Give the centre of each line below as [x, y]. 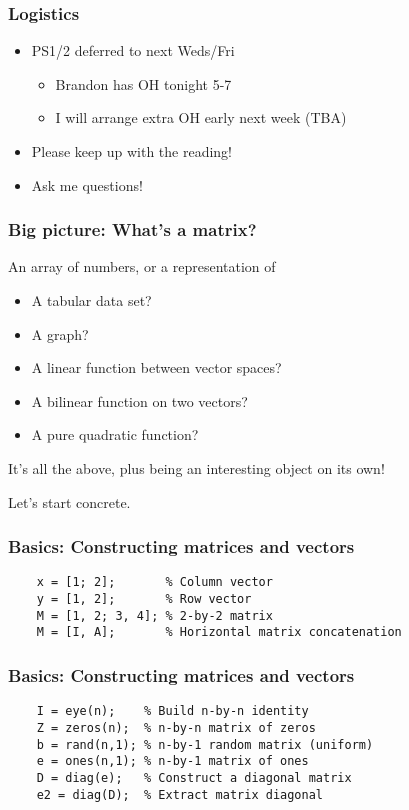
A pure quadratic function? [115, 434]
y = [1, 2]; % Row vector [144, 599]
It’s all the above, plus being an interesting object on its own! [196, 467]
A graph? [60, 333]
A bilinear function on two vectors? [139, 400]
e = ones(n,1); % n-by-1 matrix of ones [172, 761]
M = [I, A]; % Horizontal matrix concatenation [219, 632]
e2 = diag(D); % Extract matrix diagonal [179, 794]
